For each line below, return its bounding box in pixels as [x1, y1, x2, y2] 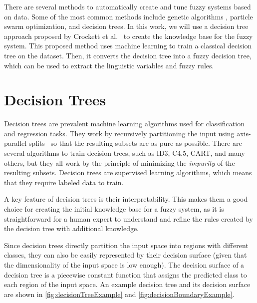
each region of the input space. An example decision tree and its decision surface [4, 279, 251, 290]
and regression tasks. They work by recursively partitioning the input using [4, 128, 235, 138]
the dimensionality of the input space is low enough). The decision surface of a [4, 260, 245, 270]
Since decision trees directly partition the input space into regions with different [4, 240, 249, 250]
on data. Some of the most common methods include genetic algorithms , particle [4, 11, 253, 21]
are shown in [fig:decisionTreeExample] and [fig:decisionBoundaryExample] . [4, 289, 235, 299]
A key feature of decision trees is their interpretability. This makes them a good [4, 194, 248, 204]
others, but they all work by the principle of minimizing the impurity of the [4, 157, 235, 168]
